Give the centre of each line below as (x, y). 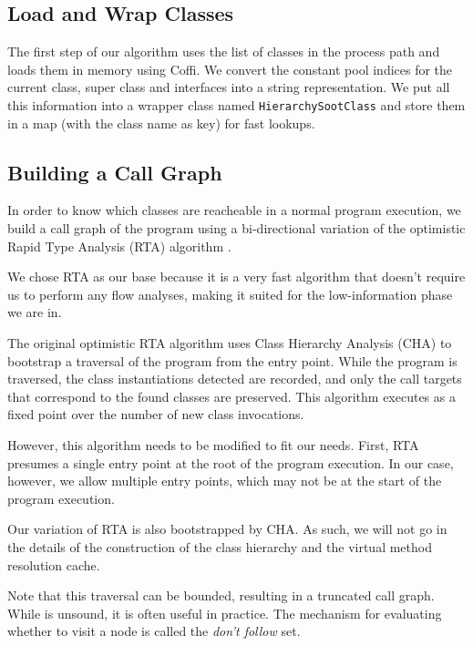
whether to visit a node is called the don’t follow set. (154, 631)
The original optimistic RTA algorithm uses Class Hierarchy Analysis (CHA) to (230, 343)
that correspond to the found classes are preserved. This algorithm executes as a (231, 396)
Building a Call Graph (115, 172)
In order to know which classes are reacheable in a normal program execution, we (234, 210)
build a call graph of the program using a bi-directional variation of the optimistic (236, 228)
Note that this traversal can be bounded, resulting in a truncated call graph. (221, 595)
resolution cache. (54, 564)
